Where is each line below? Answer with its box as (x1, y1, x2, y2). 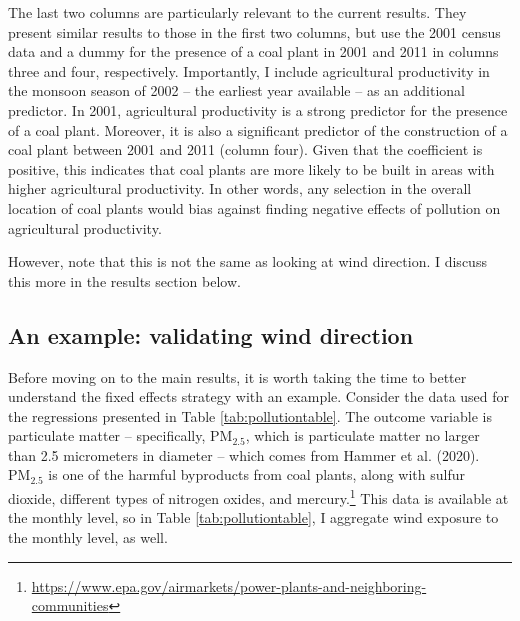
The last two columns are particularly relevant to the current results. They (8, 2, 467, 22)
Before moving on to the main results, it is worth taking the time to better (8, 366, 467, 387)
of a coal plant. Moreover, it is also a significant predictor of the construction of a (8, 119, 508, 140)
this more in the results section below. (8, 270, 241, 291)
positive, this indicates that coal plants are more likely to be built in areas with (8, 158, 495, 179)
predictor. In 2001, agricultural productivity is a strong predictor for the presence (8, 99, 508, 120)
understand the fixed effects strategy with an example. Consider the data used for (8, 386, 510, 407)
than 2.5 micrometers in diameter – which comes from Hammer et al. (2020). (8, 444, 480, 465)
